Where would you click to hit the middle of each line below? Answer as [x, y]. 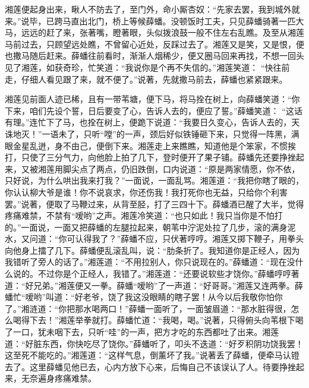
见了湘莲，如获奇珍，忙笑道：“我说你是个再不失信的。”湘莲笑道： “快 [139, 67]
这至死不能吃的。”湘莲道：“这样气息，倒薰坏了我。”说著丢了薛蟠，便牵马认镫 [152, 355]
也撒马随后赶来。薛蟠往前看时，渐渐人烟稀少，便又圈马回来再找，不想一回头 [154, 56]
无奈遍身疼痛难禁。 [59, 378]
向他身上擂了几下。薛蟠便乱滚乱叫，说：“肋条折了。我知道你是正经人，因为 [152, 250]
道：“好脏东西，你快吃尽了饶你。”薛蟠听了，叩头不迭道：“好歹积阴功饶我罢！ [154, 343]
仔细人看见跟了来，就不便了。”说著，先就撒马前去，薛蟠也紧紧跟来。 [154, 79]
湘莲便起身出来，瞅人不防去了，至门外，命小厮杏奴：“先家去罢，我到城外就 [152, 9]
